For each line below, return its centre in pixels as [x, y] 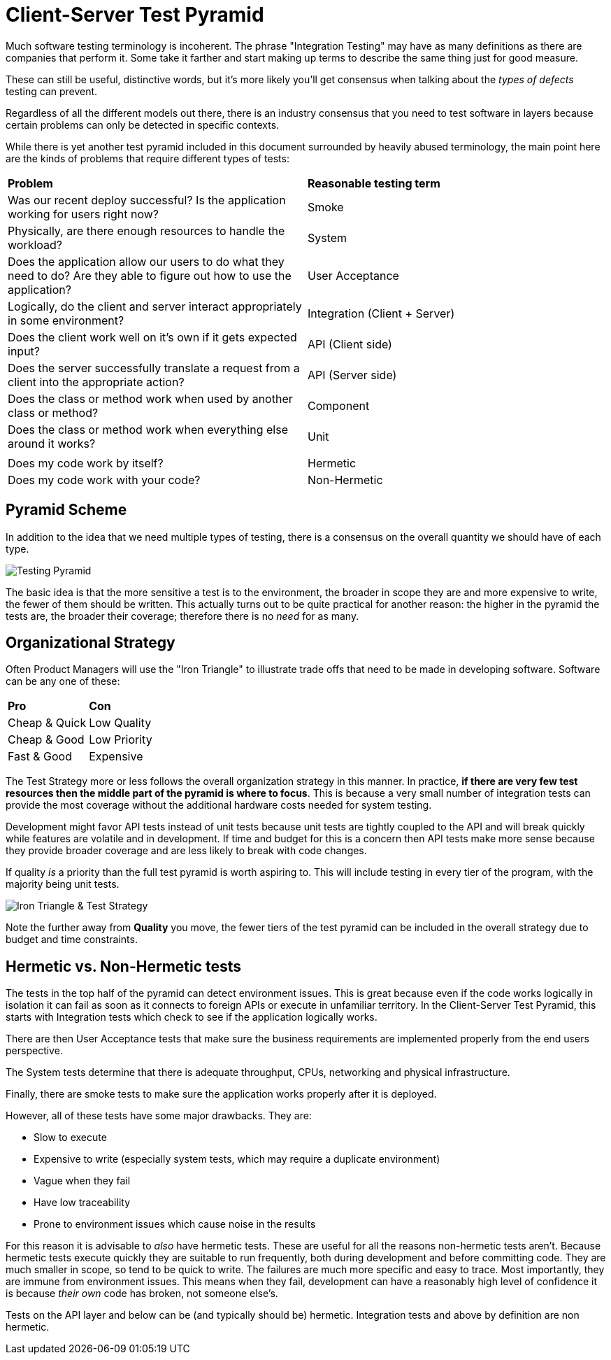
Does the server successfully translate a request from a [154, 368]
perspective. [34, 1051]
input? [24, 351]
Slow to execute [70, 1138]
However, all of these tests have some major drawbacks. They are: [159, 1116]
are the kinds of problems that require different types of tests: [148, 158]
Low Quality [120, 723]
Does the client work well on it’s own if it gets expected [152, 337]
